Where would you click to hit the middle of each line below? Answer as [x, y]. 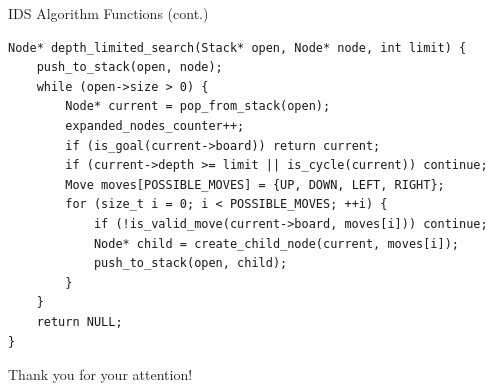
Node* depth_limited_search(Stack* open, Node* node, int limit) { [237, 47]
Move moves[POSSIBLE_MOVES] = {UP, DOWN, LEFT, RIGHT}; [255, 184]
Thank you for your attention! [100, 374]
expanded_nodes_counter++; [155, 125]
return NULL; [79, 321]
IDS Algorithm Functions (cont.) [108, 13]
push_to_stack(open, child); [190, 263]
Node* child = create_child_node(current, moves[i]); [276, 243]
